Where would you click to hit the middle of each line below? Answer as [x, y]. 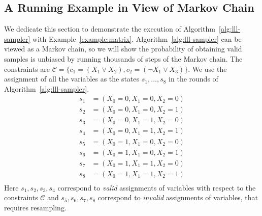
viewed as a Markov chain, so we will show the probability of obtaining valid [123, 49]
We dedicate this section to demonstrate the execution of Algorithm [110, 29]
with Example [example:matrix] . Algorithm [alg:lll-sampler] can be [137, 38]
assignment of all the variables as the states [72, 79]
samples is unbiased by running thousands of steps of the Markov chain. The [123, 58]
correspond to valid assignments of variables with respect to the [157, 187]
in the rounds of [193, 79]
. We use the [207, 69]
